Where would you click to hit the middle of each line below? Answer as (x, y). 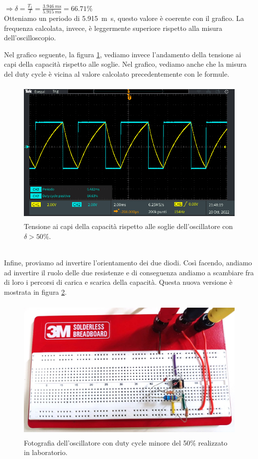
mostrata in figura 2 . (36, 291)
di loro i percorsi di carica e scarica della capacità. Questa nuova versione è (118, 282)
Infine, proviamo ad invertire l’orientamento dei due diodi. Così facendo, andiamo (128, 263)
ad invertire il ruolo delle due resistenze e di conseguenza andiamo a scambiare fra (129, 272)
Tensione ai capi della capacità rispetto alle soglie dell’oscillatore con (129, 226)
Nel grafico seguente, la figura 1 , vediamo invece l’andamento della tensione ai (123, 54)
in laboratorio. (46, 452)
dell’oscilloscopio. (30, 38)
